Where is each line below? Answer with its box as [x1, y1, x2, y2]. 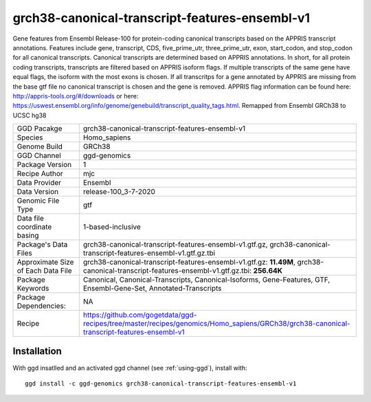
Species [16, 133, 43, 142]
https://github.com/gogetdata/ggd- [82, 310, 197, 320]
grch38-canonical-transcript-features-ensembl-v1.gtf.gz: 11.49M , [82, 258, 295, 267]
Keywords [16, 284, 49, 293]
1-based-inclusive [82, 222, 141, 232]
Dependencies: [16, 301, 67, 311]
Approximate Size [16, 258, 74, 267]
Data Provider [16, 178, 62, 188]
